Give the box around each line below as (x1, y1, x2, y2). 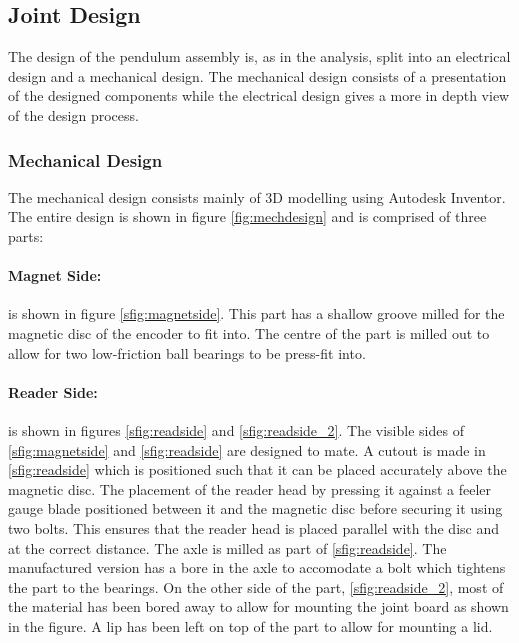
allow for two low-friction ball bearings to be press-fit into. (8, 342, 366, 363)
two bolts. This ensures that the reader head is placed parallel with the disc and (8, 517, 499, 538)
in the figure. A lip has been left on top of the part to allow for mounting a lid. (8, 615, 493, 636)
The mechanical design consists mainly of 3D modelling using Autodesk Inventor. (8, 186, 506, 207)
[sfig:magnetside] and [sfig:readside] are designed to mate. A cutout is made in (8, 439, 486, 460)
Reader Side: (8, 381, 98, 402)
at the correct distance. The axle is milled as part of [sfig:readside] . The (8, 537, 447, 558)
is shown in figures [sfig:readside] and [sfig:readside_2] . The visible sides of (8, 419, 464, 440)
